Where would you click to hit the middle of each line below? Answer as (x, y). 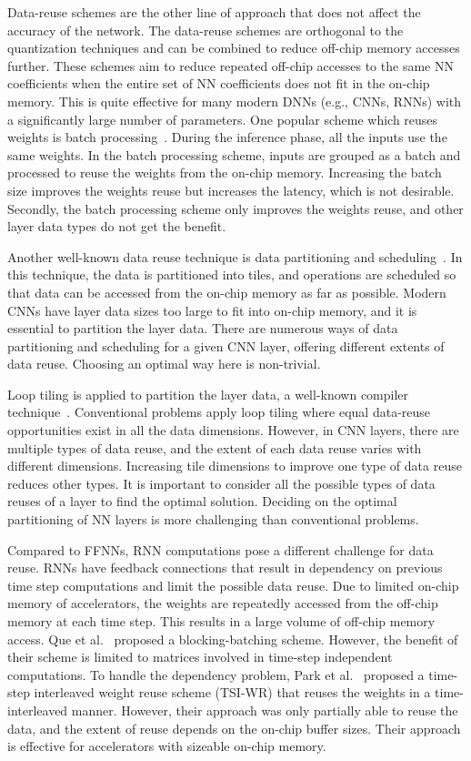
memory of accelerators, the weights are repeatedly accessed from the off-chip (223, 603)
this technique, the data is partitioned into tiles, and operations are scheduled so (232, 274)
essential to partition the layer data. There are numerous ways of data (203, 328)
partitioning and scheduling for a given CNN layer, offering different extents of (226, 345)
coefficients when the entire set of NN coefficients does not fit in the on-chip (219, 83)
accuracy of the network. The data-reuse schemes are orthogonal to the (205, 30)
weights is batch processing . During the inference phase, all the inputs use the (227, 137)
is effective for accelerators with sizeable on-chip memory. (167, 746)
